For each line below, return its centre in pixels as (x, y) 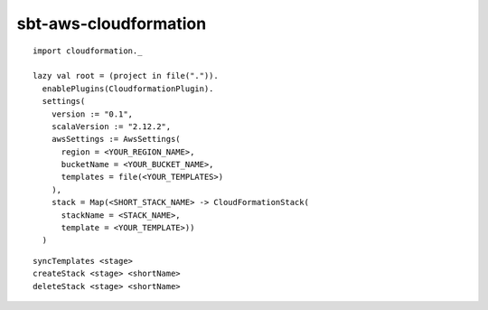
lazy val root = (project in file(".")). (126, 76)
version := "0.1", (92, 114)
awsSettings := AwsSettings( (116, 139)
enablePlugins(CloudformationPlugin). (128, 89)
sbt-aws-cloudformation (112, 23)
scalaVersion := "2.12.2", (111, 126)
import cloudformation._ (88, 51)
